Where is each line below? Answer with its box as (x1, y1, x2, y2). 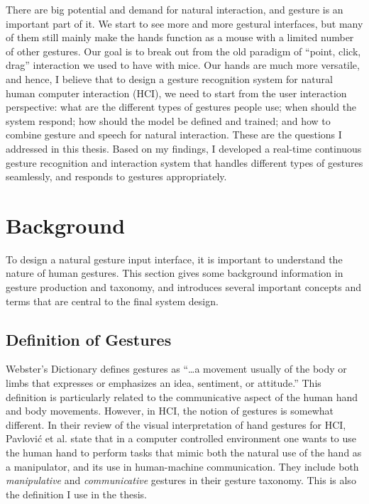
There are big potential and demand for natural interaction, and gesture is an (6, 2, 343, 16)
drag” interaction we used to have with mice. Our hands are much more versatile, (6, 57, 360, 72)
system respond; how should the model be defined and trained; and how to (6, 113, 331, 128)
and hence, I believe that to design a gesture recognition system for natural (6, 71, 333, 86)
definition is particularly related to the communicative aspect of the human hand (6, 389, 358, 404)
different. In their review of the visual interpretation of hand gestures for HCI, (6, 417, 346, 432)
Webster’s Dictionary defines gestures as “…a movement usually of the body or (6, 361, 347, 376)
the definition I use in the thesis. (6, 486, 147, 501)
